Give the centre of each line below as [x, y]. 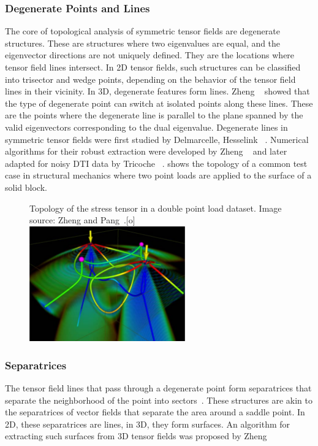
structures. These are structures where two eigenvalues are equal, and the [143, 43]
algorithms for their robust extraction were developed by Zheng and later [146, 151]
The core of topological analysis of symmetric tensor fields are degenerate [142, 31]
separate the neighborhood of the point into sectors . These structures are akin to [159, 400]
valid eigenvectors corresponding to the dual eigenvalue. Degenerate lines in [146, 127]
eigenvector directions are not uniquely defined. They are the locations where [150, 55]
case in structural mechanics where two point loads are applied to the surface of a [158, 175]
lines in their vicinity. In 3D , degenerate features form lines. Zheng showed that [157, 91]
